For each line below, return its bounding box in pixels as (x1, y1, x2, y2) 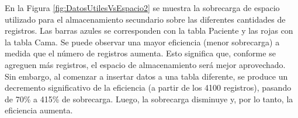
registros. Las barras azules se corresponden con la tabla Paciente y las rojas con (5, 24, 293, 37)
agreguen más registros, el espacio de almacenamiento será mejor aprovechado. (5, 58, 286, 70)
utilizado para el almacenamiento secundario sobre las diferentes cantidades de (5, 13, 286, 25)
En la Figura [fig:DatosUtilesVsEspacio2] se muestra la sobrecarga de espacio (5, 2, 280, 13)
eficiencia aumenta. (5, 104, 73, 116)
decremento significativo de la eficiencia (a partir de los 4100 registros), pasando (5, 81, 292, 94)
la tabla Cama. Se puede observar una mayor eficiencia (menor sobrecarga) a (5, 35, 280, 48)
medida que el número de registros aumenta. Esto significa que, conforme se (5, 47, 276, 59)
